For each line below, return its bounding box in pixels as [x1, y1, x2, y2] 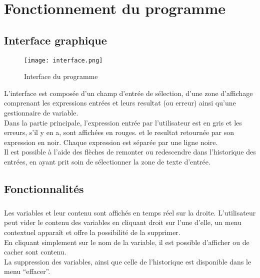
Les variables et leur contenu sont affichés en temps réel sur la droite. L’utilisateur [4, 207, 256, 217]
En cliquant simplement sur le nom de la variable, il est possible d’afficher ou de [4, 236, 249, 247]
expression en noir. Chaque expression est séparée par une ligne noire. [4, 136, 218, 147]
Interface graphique [4, 32, 107, 47]
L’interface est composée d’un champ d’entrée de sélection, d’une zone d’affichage [4, 87, 253, 98]
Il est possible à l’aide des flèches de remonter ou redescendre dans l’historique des [4, 146, 256, 157]
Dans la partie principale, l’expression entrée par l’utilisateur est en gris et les [4, 117, 242, 127]
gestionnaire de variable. [4, 107, 78, 118]
